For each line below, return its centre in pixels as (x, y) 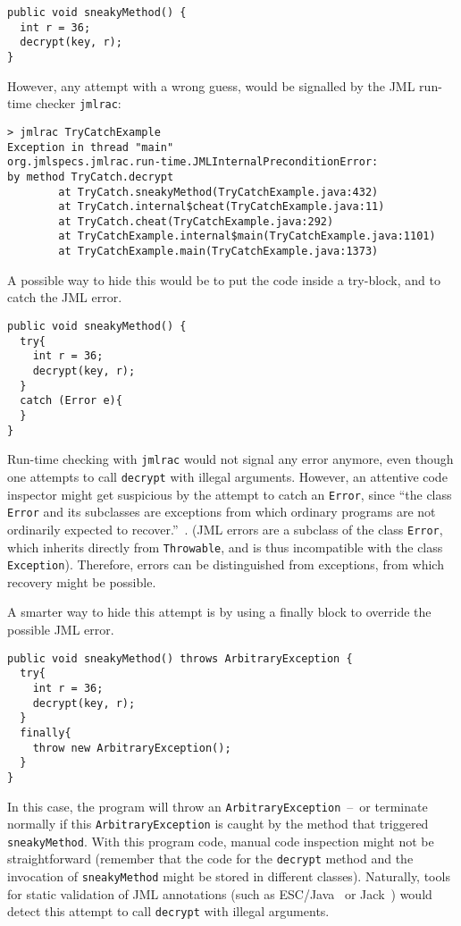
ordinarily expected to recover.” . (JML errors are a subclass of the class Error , (225, 529)
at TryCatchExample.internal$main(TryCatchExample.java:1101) (247, 236)
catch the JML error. (65, 297)
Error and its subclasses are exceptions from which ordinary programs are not (222, 512)
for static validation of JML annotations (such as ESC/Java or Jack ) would (220, 893)
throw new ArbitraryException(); (132, 748)
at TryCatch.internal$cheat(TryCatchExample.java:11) (222, 207)
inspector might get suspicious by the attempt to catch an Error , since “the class (230, 494)
